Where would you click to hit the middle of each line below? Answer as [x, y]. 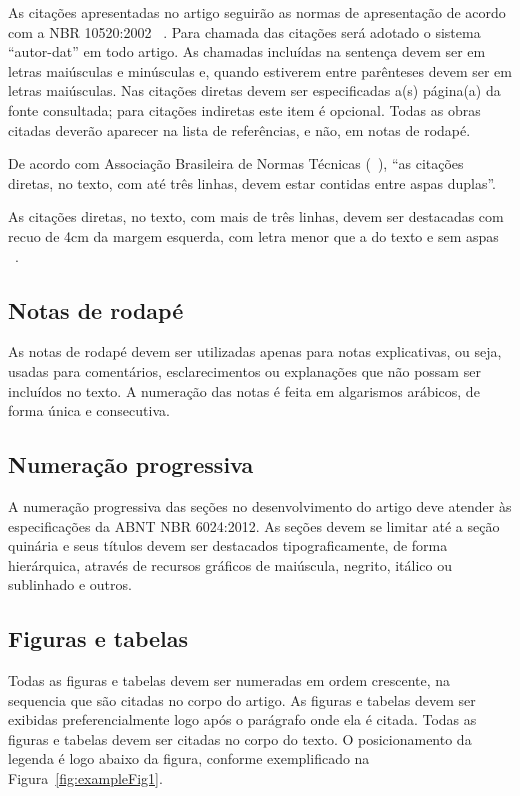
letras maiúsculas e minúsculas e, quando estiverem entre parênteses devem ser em [260, 70]
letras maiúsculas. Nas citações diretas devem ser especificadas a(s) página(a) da [254, 90]
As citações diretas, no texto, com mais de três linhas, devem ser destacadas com [256, 216]
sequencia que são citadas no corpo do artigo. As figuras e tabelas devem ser [242, 699]
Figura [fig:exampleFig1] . [85, 778]
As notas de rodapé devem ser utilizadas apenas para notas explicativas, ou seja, [255, 351]
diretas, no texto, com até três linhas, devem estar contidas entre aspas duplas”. [252, 182]
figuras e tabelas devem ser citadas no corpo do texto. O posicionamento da [240, 738]
